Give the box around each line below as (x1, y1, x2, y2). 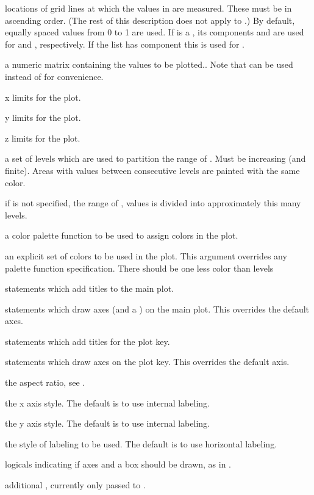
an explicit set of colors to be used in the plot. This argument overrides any (5, 249, 287, 262)
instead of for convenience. (5, 70, 104, 82)
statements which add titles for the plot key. (5, 334, 170, 347)
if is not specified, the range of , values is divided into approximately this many (5, 197, 301, 209)
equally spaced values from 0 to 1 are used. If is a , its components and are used (5, 26, 304, 38)
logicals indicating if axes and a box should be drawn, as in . (5, 458, 231, 471)
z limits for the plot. (5, 131, 80, 144)
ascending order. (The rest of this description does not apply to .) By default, (5, 13, 295, 26)
